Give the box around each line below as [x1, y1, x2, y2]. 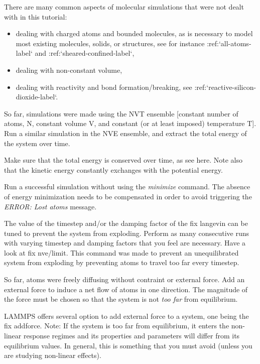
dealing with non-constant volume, [16, 64, 122, 75]
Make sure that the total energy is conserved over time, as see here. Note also [4, 155, 243, 165]
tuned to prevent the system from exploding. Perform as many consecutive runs [4, 227, 249, 238]
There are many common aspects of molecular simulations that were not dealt [4, 2, 244, 12]
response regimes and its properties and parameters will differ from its [23, 330, 240, 341]
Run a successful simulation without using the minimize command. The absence [4, 181, 250, 192]
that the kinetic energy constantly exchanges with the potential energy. [4, 164, 223, 175]
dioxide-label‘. [16, 91, 58, 102]
